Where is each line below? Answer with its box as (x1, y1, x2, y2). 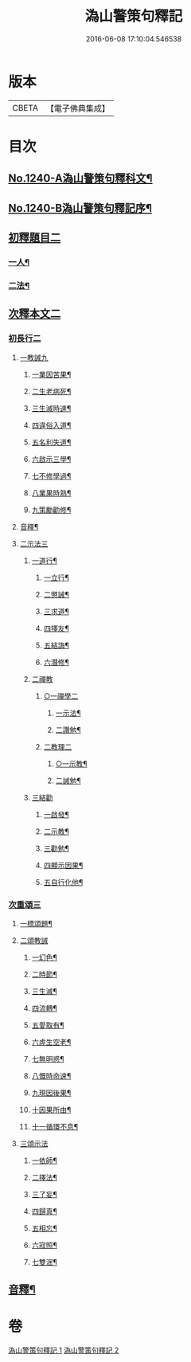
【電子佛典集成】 (45, 103, 110, 114)
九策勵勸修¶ (31, 505, 72, 515)
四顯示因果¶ (43, 860, 84, 870)
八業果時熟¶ (31, 487, 72, 498)
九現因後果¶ (31, 1088, 72, 1098)
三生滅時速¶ (31, 403, 72, 413)
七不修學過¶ (31, 471, 72, 480)
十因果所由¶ (31, 1105, 72, 1114)
